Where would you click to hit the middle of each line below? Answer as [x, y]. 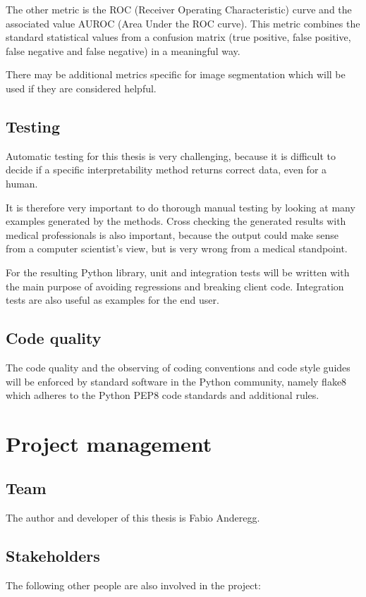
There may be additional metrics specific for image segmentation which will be [176, 74]
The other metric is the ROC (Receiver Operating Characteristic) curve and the [179, 9]
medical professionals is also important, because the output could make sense [172, 234]
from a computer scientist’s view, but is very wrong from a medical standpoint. [177, 248]
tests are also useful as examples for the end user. [112, 300]
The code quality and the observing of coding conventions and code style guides [178, 367]
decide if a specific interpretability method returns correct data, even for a [166, 170]
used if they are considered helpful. [81, 88]
